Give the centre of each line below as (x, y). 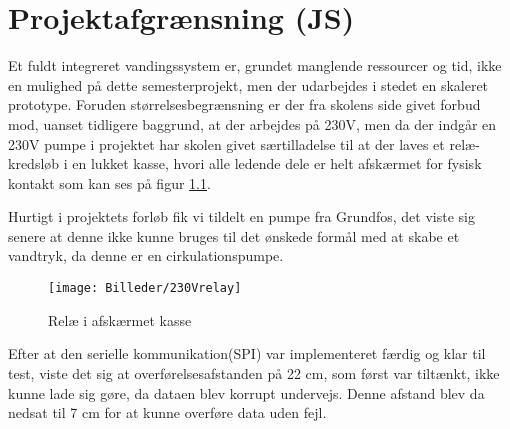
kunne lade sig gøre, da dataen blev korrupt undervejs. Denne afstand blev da (246, 392)
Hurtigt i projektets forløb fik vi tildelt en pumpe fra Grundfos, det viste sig (241, 216)
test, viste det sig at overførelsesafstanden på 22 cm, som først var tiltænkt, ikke (254, 372)
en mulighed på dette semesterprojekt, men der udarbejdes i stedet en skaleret (248, 84)
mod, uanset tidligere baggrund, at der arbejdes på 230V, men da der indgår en (252, 123)
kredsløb (34, 163)
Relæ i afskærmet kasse (120, 319)
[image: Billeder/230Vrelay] (145, 288)
